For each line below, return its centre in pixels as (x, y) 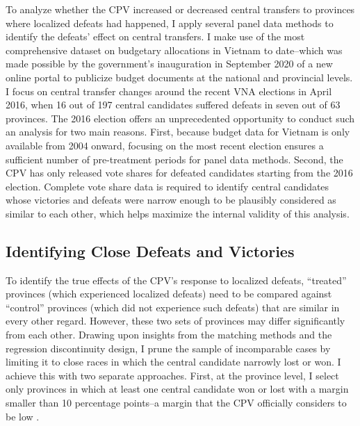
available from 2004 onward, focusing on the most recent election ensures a (165, 145)
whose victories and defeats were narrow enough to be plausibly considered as (171, 200)
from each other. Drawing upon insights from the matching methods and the (169, 335)
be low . (23, 416)
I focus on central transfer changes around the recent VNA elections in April (169, 91)
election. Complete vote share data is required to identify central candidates (167, 186)
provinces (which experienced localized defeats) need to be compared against (169, 294)
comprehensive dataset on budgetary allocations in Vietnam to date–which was (174, 50)
